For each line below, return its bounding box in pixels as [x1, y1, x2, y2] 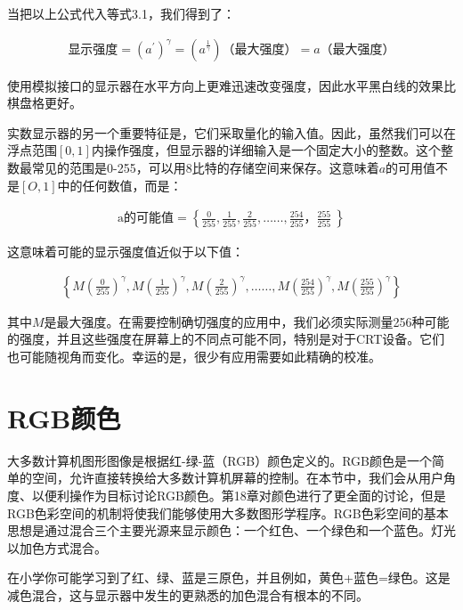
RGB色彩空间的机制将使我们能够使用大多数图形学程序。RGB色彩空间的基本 [7, 503, 449, 522]
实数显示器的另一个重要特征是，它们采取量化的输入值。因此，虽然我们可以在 [7, 123, 456, 142]
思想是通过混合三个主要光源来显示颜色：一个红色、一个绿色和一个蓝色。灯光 [7, 521, 456, 540]
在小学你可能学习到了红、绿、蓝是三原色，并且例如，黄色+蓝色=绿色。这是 [7, 568, 451, 587]
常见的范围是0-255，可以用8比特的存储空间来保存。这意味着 [31, 159, 379, 176]
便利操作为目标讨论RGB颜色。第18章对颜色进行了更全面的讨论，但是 [44, 485, 446, 504]
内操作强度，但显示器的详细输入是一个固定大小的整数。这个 [91, 141, 441, 159]
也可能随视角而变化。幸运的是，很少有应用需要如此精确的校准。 [7, 347, 381, 366]
